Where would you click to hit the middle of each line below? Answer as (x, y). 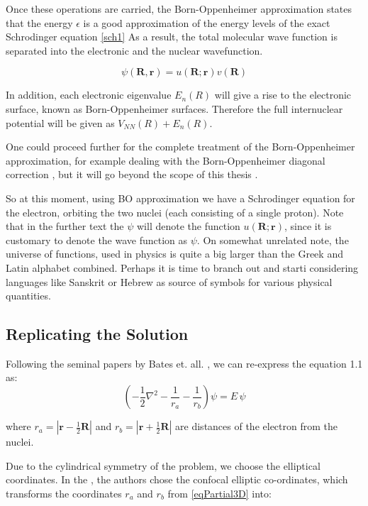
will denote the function (189, 226)
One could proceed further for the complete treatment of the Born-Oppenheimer (180, 147)
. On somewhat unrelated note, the (273, 240)
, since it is (308, 226)
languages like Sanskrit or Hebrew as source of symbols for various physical (169, 281)
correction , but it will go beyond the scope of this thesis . (132, 174)
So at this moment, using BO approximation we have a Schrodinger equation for (180, 198)
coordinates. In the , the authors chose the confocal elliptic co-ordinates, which (177, 479)
